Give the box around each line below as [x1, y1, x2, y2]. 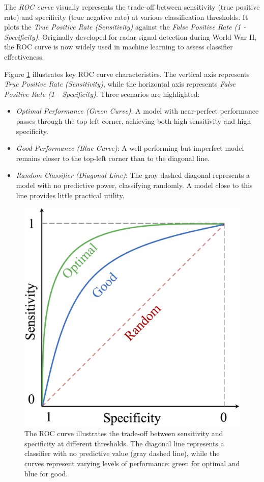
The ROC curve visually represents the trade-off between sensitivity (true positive [4, 2, 260, 12]
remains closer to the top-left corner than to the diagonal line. [16, 152, 210, 163]
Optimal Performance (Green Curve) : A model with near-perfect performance [16, 105, 259, 116]
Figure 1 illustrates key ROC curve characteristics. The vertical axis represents [4, 68, 250, 79]
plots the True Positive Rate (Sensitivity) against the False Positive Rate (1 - [4, 21, 246, 32]
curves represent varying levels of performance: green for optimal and [24, 458, 240, 468]
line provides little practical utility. [16, 190, 125, 200]
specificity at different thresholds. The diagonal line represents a [24, 438, 224, 448]
